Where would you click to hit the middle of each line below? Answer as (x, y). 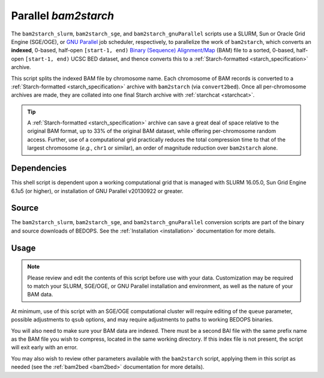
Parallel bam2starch (62, 16)
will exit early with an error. (44, 347)
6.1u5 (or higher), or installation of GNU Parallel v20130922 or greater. (97, 191)
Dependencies (39, 168)
